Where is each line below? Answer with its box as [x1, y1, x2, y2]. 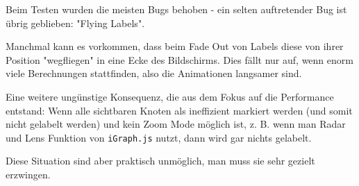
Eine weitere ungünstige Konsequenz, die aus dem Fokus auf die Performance [6, 89, 334, 103]
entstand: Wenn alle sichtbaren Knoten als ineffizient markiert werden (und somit [6, 103, 353, 117]
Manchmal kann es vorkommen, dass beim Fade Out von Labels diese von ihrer [6, 39, 344, 53]
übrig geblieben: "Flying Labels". [6, 15, 145, 30]
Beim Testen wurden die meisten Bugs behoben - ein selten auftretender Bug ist [6, 2, 347, 16]
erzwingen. [6, 167, 51, 181]
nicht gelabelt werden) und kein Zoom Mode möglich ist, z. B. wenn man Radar [6, 117, 346, 131]
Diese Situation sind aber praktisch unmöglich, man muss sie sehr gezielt [6, 153, 315, 168]
